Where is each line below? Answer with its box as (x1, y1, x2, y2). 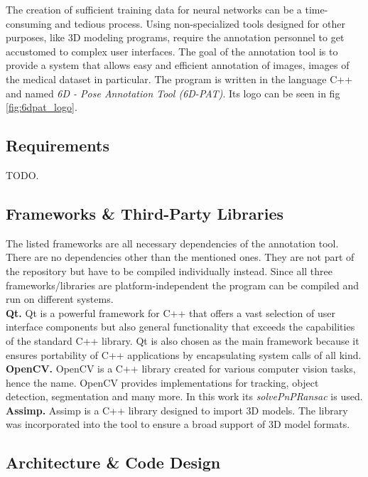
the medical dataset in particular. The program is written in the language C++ (6, 71, 353, 86)
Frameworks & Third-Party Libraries (6, 202, 283, 224)
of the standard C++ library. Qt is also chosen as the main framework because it (6, 333, 359, 348)
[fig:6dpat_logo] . (6, 100, 77, 114)
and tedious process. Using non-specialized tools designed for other (55, 16, 345, 31)
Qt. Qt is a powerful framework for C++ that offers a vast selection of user (6, 305, 336, 320)
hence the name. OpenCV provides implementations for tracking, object (6, 375, 319, 390)
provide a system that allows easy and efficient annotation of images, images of (6, 58, 350, 73)
